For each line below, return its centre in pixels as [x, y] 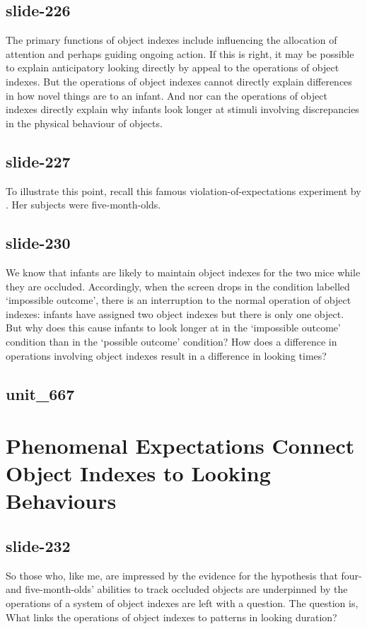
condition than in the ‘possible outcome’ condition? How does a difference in [171, 341]
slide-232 [38, 546]
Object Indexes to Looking [138, 473]
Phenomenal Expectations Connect [180, 446]
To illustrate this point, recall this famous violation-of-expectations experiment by [183, 190]
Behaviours [61, 501]
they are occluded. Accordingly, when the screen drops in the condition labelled [178, 286]
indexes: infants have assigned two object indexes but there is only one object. [175, 313]
